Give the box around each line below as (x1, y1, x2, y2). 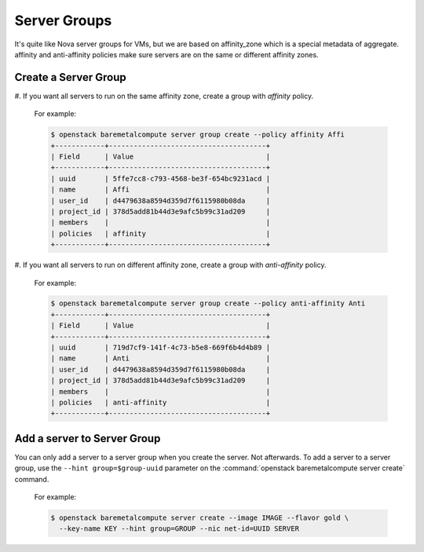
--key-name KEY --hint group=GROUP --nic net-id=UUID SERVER (59, 525, 300, 533)
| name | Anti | (50, 354, 271, 363)
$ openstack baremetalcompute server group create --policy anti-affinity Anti (50, 299, 366, 308)
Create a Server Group (14, 71, 126, 84)
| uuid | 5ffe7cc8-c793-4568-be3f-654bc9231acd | (50, 174, 271, 183)
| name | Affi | (50, 185, 271, 194)
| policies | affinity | (50, 228, 271, 238)
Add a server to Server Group (14, 432, 161, 445)
